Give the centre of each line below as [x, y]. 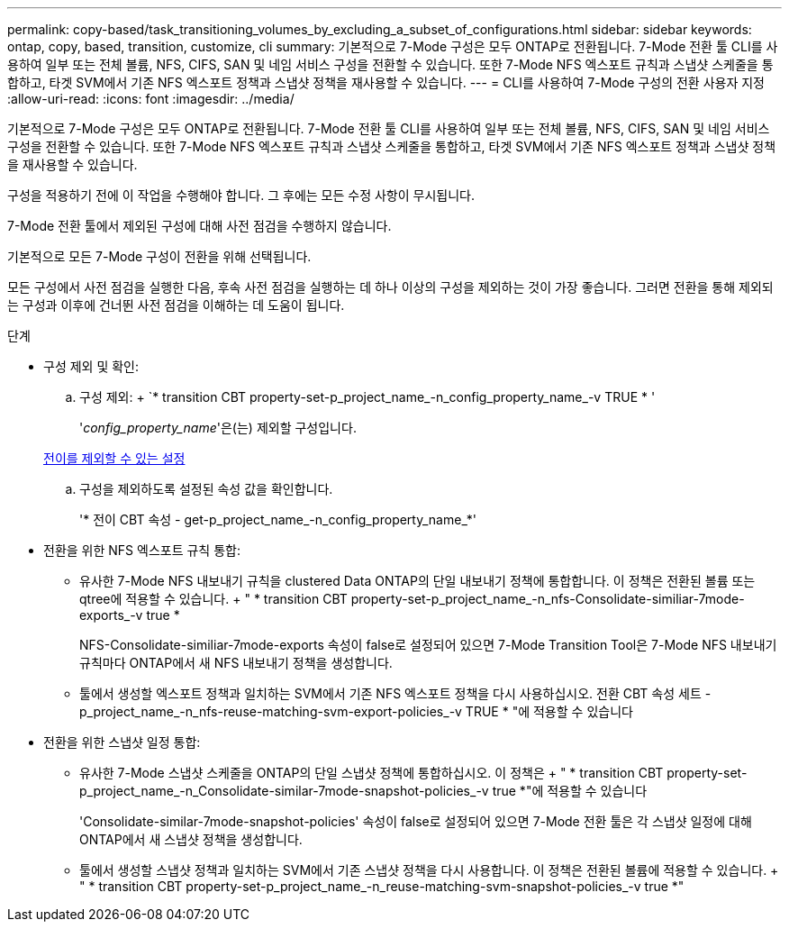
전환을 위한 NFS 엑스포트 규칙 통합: [142, 550]
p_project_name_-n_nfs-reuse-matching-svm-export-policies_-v [271, 711]
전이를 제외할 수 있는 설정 [114, 458]
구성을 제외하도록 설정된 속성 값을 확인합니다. [206, 489]
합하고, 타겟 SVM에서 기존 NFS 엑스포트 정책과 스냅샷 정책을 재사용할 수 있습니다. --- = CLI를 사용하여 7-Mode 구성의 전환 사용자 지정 [386, 82]
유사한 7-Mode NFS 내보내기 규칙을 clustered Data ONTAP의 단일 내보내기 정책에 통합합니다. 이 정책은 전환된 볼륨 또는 [417, 581]
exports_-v [111, 615]
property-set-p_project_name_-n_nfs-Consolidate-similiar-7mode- [548, 599]
